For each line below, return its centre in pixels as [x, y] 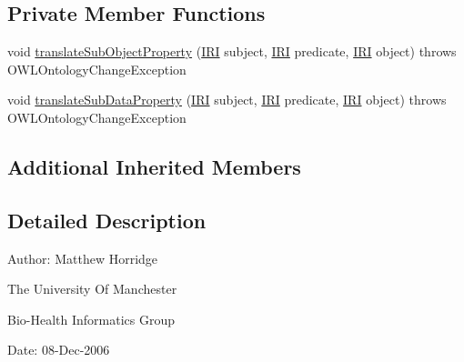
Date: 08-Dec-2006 [59, 350]
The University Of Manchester [92, 289]
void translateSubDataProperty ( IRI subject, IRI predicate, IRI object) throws [227, 100]
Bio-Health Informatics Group [91, 319]
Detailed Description [107, 220]
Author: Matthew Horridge [83, 258]
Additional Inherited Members [154, 166]
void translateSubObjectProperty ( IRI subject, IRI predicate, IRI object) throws [232, 51]
